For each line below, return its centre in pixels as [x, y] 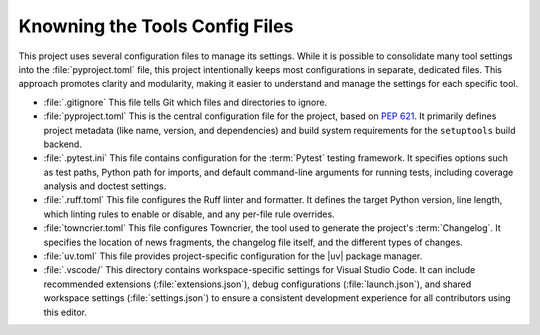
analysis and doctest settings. [105, 186]
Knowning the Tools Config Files [156, 26]
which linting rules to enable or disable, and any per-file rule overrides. [189, 214]
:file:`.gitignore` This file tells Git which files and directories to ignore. [185, 102]
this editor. [65, 312]
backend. [62, 144]
